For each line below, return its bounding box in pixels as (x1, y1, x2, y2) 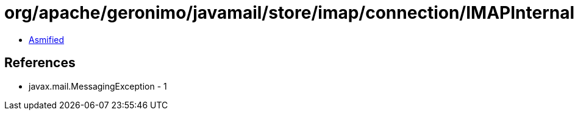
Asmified (29, 34, 65, 45)
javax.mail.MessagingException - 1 (29, 80, 167, 91)
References (4, 55, 76, 71)
